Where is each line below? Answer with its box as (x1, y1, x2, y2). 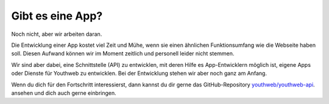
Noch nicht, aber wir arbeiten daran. (11, 30, 102, 38)
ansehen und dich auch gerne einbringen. (11, 89, 117, 97)
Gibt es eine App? (11, 9, 103, 23)
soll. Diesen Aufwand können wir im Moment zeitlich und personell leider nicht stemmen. (11, 50, 235, 57)
